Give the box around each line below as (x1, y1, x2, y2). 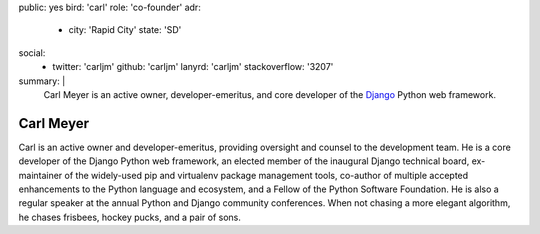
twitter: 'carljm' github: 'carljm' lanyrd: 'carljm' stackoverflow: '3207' (52, 61, 334, 73)
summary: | (18, 75, 66, 87)
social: (18, 46, 46, 59)
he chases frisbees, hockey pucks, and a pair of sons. (18, 211, 242, 223)
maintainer (18, 169, 63, 181)
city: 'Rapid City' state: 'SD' (68, 24, 182, 36)
